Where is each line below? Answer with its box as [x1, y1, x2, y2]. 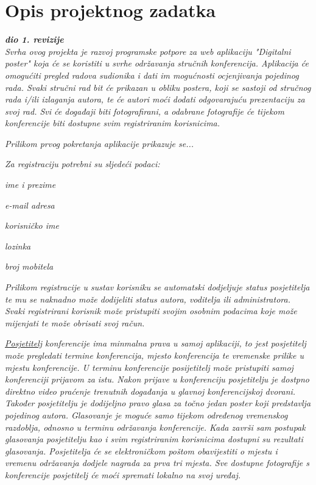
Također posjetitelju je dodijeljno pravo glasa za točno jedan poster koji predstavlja [5, 397, 311, 409]
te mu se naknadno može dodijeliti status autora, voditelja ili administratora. [5, 292, 290, 305]
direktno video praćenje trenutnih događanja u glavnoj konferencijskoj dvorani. [5, 384, 296, 397]
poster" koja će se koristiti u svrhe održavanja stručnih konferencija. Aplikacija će [5, 57, 309, 70]
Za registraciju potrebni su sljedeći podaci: [5, 157, 160, 170]
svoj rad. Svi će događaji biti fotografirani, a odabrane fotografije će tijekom [5, 104, 284, 117]
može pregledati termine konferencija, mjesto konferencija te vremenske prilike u [5, 349, 304, 361]
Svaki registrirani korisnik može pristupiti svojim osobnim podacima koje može [5, 304, 297, 317]
